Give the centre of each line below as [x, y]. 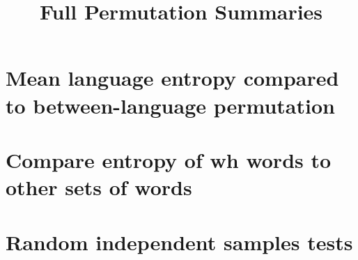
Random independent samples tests [179, 242]
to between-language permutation [170, 105]
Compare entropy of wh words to [169, 159]
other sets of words [99, 187]
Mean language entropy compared [172, 78]
